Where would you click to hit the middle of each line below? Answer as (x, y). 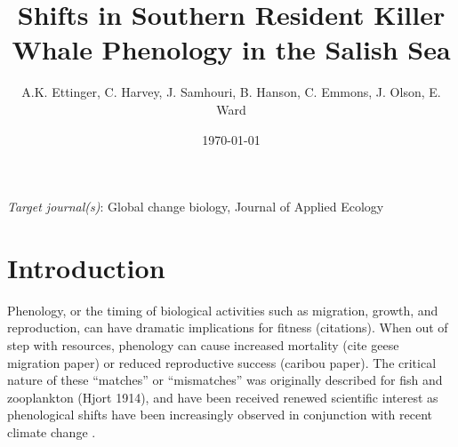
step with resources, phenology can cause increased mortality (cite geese (203, 345)
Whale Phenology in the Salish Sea (231, 49)
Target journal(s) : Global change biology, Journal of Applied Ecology (196, 207)
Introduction (86, 267)
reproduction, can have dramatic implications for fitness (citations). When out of (228, 327)
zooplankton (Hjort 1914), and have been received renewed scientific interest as (223, 397)
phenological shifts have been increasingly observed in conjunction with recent (220, 415)
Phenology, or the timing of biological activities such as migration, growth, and (223, 310)
